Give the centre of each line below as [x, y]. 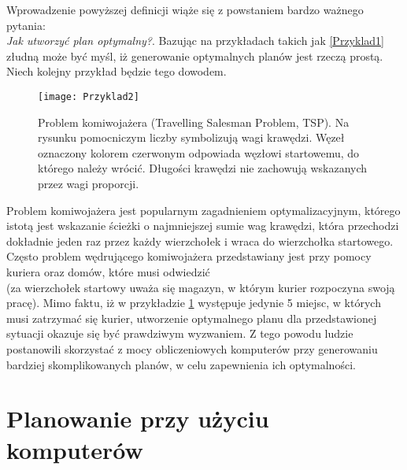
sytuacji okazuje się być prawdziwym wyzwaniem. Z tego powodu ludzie [180, 333]
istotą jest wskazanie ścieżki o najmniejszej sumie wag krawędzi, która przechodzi [203, 226]
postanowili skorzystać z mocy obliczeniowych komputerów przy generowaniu [192, 348]
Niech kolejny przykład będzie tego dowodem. [117, 71]
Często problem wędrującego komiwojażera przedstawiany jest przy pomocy [189, 256]
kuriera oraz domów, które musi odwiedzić [108, 271]
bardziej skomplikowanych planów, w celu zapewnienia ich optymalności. [181, 364]
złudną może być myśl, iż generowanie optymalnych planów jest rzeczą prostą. [195, 56]
